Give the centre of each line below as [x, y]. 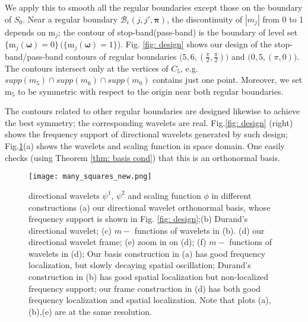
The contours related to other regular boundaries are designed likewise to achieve [153, 111]
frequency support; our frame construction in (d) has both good [145, 288]
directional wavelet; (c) [70, 230]
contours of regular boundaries [121, 56]
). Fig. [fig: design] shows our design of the [194, 44]
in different [231, 195]
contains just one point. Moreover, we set [228, 80]
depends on [25, 32]
